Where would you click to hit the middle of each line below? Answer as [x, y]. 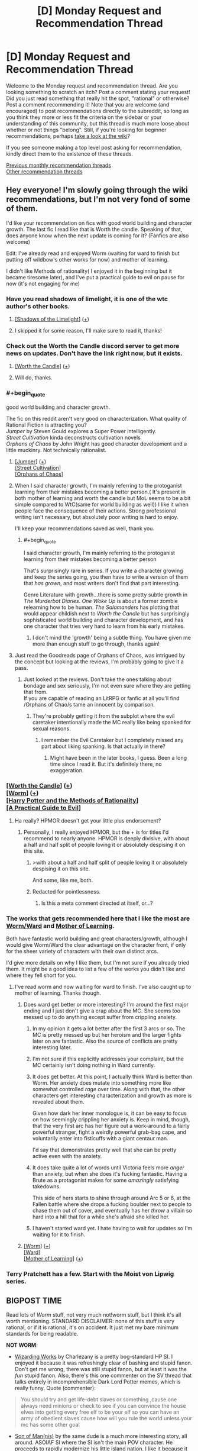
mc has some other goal [50, 1425]
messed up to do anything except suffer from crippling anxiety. [100, 1017]
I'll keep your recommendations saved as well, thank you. [85, 528]
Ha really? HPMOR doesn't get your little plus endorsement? [88, 820]
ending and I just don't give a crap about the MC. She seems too [102, 1011]
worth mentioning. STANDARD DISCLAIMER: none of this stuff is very [90, 1321]
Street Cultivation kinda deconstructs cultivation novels [73, 437]
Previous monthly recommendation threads [59, 165]
